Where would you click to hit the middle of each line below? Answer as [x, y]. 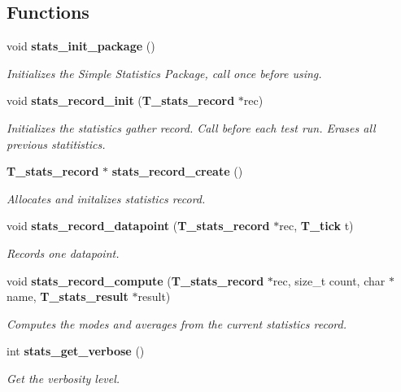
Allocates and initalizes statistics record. [106, 198]
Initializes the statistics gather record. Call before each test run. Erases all [191, 127]
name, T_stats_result [68, 296]
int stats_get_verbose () [76, 351]
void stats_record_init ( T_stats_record [121, 100]
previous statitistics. [56, 144]
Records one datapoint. [63, 253]
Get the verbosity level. [63, 378]
